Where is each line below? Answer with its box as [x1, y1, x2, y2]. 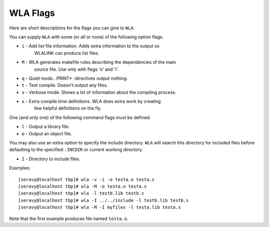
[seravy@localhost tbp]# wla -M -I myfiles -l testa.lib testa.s [18, 205, 181, 210]
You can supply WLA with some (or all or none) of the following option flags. [9, 34, 164, 40]
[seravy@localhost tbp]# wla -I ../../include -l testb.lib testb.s [18, 197, 189, 203]
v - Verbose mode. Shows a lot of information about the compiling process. [21, 89, 176, 95]
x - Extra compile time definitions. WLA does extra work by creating [21, 99, 161, 105]
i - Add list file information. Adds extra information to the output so [21, 43, 159, 49]
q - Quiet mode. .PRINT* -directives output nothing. [21, 75, 128, 81]
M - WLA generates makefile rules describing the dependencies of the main [21, 59, 176, 65]
